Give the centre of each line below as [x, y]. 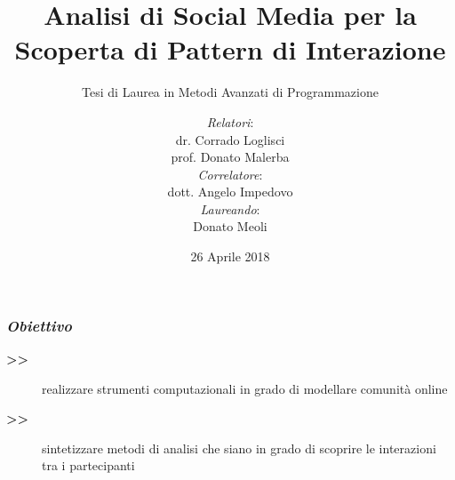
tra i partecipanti [88, 465]
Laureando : [230, 208]
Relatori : [230, 121]
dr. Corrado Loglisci [230, 139]
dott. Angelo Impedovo [230, 192]
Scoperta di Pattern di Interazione [230, 49]
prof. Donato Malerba [230, 157]
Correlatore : [230, 174]
